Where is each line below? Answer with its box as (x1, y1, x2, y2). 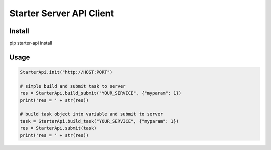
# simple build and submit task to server (20, 83, 126, 89)
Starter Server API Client (9, 8, 114, 19)
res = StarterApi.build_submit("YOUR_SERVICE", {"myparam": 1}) (20, 90, 182, 96)
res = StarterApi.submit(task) (20, 125, 97, 131)
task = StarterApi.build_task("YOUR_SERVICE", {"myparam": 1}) (20, 118, 179, 124)
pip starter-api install (9, 40, 52, 46)
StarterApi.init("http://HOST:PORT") (20, 69, 113, 75)
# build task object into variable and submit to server (20, 111, 163, 117)
